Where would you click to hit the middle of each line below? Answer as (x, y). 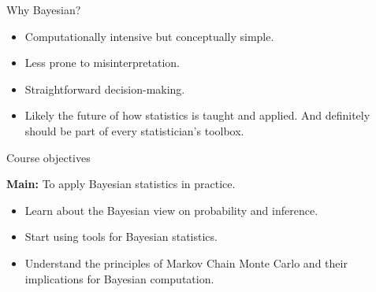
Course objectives (48, 157)
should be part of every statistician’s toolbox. (134, 130)
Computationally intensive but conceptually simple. (149, 36)
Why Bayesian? (44, 9)
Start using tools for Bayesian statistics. (121, 237)
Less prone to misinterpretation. (102, 63)
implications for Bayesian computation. (119, 278)
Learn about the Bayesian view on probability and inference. (171, 210)
